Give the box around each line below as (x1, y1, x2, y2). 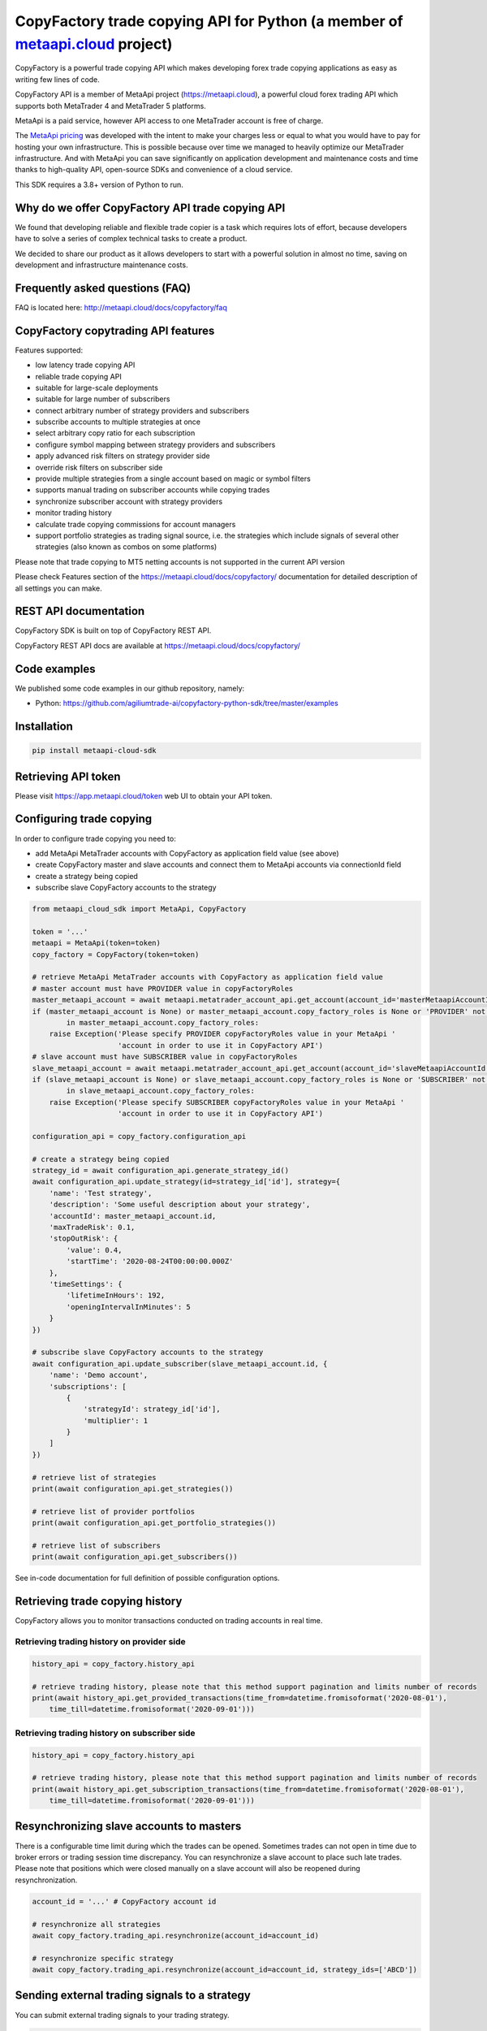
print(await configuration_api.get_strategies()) (32, 1484, 234, 1494)
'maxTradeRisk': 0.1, (49, 1223, 136, 1232)
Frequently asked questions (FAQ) (15, 281, 192, 295)
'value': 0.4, (66, 1245, 123, 1254)
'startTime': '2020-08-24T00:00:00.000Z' (66, 1257, 234, 1267)
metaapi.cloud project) (15, 35, 173, 53)
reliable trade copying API (35, 371, 122, 381)
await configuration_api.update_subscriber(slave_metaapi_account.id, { (32, 1359, 328, 1368)
